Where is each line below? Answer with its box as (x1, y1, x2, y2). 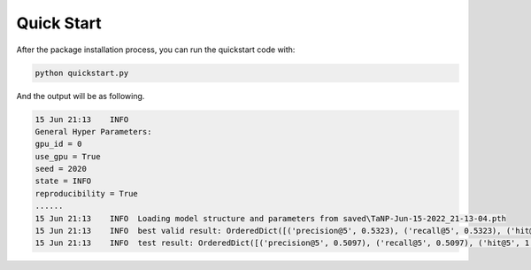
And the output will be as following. (16, 90, 145, 101)
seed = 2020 (35, 164, 88, 174)
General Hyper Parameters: (35, 127, 152, 136)
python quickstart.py (35, 67, 129, 78)
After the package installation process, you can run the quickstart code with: (16, 44, 296, 55)
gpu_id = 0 (35, 139, 82, 150)
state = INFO (35, 176, 92, 186)
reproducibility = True (35, 189, 139, 198)
